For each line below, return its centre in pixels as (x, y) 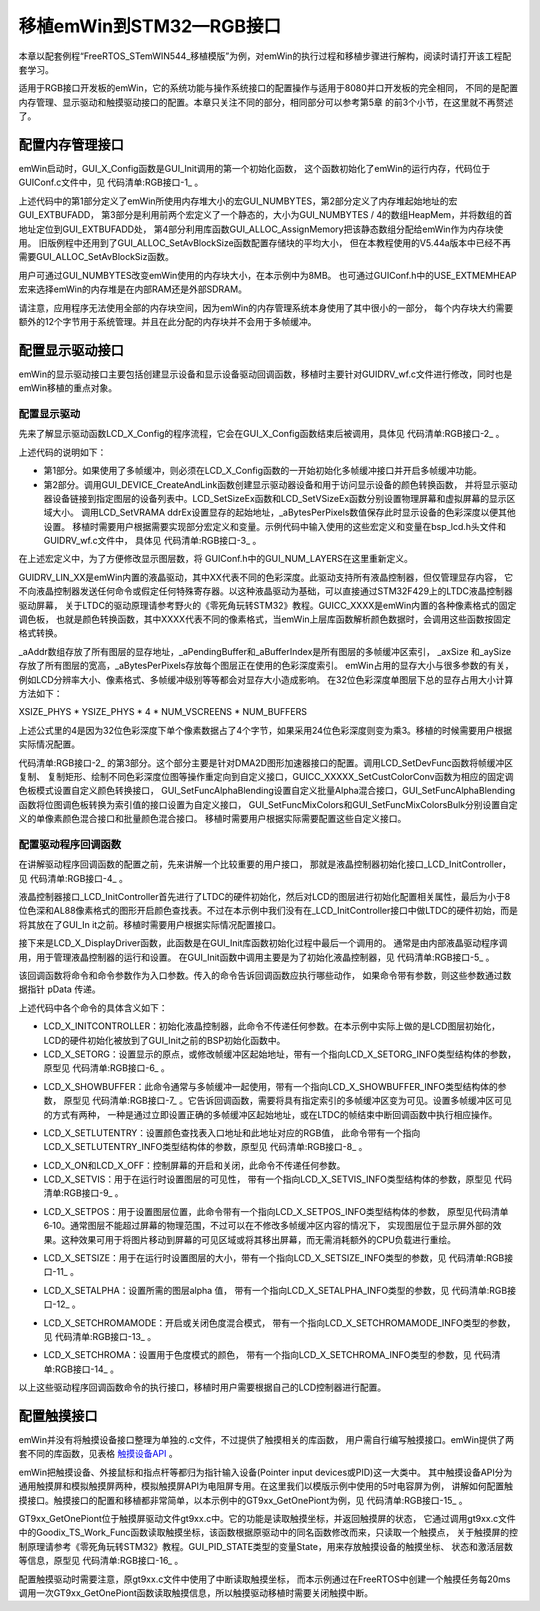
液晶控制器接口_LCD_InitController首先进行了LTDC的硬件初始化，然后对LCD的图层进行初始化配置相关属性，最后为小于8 (264, 897)
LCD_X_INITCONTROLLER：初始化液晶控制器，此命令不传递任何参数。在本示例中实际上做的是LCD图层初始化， (272, 1026)
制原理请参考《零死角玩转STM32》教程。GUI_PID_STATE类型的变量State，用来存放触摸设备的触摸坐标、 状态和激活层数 (266, 1546)
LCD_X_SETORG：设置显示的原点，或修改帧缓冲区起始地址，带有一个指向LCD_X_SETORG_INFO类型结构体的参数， (280, 1054)
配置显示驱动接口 (71, 350)
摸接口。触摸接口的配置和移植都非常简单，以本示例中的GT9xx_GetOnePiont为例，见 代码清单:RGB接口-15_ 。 (243, 1500)
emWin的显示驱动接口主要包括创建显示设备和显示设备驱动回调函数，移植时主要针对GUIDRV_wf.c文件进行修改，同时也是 (265, 374)
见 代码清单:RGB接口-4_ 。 (73, 878)
